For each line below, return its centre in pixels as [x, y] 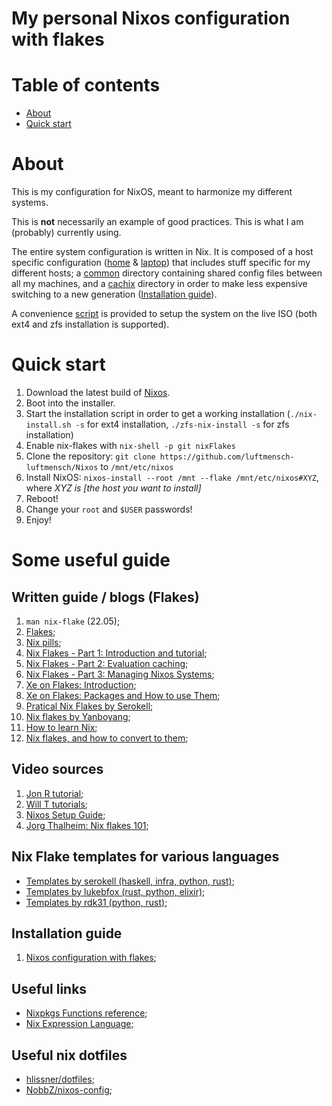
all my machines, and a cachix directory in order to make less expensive [159, 284]
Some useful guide [91, 560]
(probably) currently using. [66, 233]
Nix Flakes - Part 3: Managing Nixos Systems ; [120, 674]
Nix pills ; [43, 642]
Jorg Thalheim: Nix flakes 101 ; [87, 825]
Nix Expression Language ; [79, 1024]
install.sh [48, 425]
